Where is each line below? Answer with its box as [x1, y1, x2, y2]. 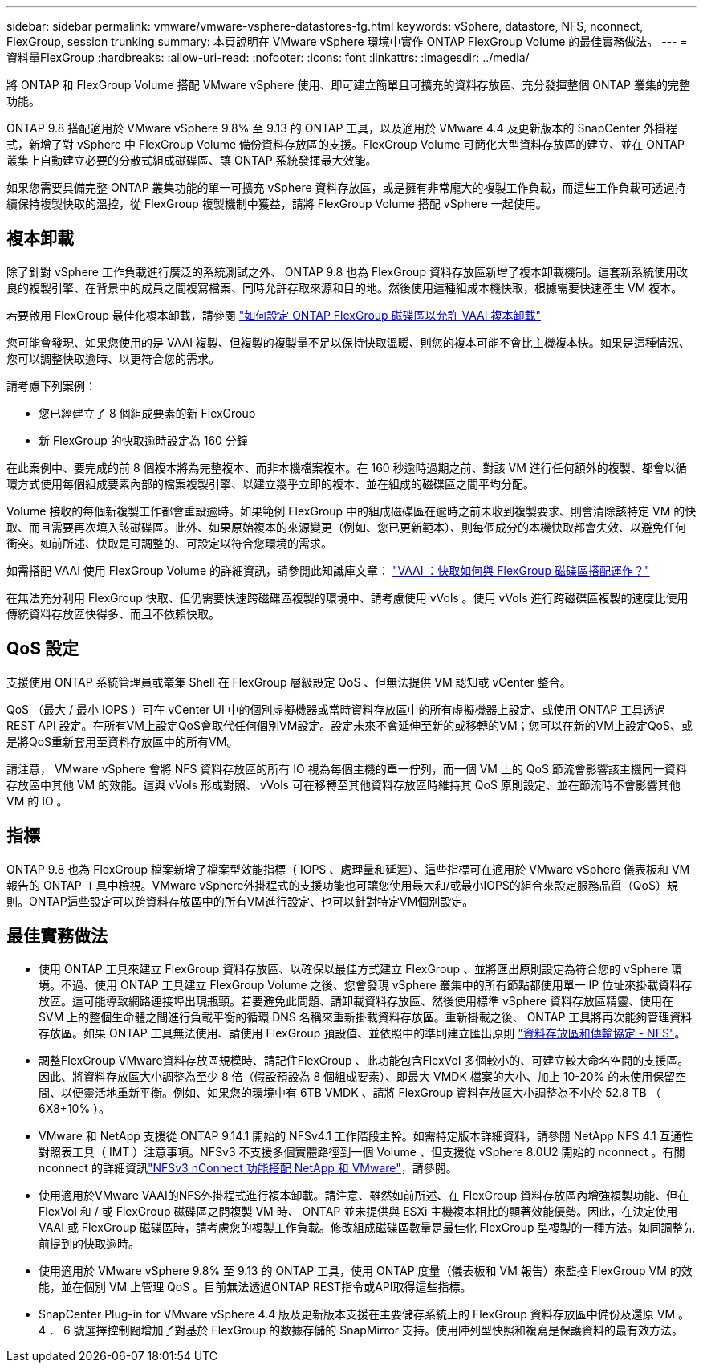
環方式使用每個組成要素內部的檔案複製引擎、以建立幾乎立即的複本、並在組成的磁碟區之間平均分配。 [6, 476, 534, 491]
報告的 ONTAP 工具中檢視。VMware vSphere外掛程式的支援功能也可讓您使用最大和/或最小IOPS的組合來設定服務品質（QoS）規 [6, 878, 678, 892]
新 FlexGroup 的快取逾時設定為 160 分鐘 [39, 433, 248, 447]
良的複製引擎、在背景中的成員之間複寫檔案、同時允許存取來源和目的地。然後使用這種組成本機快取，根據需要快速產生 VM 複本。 [6, 280, 683, 295]
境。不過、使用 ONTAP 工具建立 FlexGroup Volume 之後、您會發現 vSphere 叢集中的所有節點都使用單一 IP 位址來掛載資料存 [39, 978, 693, 992]
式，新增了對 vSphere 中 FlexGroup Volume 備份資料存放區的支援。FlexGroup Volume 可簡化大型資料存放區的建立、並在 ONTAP [6, 137, 685, 151]
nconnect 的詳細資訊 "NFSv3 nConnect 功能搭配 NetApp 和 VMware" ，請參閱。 [39, 1161, 457, 1175]
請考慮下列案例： [6, 378, 96, 393]
